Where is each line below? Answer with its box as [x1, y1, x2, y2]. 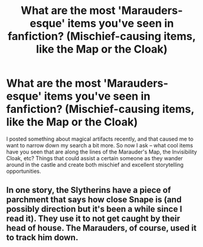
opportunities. [6, 167, 41, 175]
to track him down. [6, 232, 79, 243]
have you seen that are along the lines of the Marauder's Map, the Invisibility [6, 148, 198, 155]
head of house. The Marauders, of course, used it [6, 223, 197, 234]
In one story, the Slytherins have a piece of [6, 185, 171, 195]
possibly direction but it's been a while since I [6, 204, 182, 214]
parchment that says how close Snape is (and [6, 195, 182, 205]
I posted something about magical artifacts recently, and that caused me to [6, 135, 194, 143]
